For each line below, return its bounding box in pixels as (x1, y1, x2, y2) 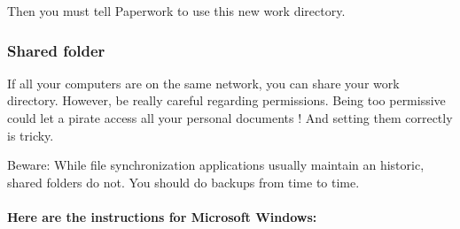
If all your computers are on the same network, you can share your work (7, 73, 400, 92)
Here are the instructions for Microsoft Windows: (7, 207, 317, 225)
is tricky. (7, 126, 54, 144)
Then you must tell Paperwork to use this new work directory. (7, 2, 346, 19)
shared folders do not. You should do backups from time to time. (7, 172, 360, 191)
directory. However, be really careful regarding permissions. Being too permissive (7, 91, 446, 110)
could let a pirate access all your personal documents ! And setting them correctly (7, 109, 453, 126)
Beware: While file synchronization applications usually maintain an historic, (7, 156, 425, 174)
